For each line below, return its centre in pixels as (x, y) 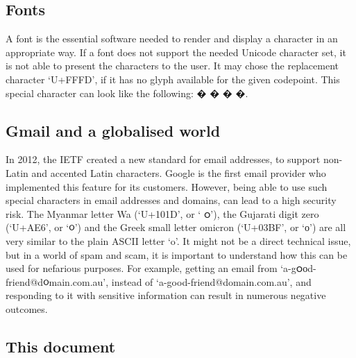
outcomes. (27, 308)
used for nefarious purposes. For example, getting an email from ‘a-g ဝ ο (157, 268)
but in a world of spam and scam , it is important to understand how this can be (177, 254)
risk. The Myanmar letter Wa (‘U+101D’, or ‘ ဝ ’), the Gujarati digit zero (162, 213)
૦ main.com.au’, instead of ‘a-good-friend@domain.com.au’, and (177, 281)
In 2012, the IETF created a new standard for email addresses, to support (163, 159)
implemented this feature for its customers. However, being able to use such (167, 186)
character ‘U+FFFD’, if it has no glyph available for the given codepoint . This (173, 79)
